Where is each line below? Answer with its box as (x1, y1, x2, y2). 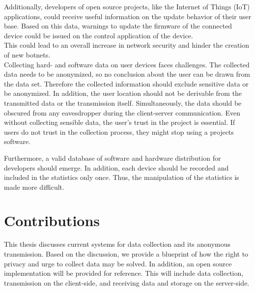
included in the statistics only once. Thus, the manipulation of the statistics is (4, 172, 239, 182)
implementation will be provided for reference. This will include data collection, (4, 268, 244, 278)
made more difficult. (4, 181, 64, 192)
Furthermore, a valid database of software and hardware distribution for (4, 152, 221, 163)
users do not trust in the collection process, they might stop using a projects (4, 126, 234, 137)
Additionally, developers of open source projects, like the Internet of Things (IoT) (4, 1, 250, 11)
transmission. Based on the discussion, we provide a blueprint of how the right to (4, 249, 249, 259)
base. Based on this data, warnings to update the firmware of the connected (4, 21, 232, 31)
